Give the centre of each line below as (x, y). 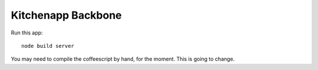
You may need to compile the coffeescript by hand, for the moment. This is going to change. (123, 59)
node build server (48, 46)
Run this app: (27, 33)
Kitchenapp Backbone (66, 15)
